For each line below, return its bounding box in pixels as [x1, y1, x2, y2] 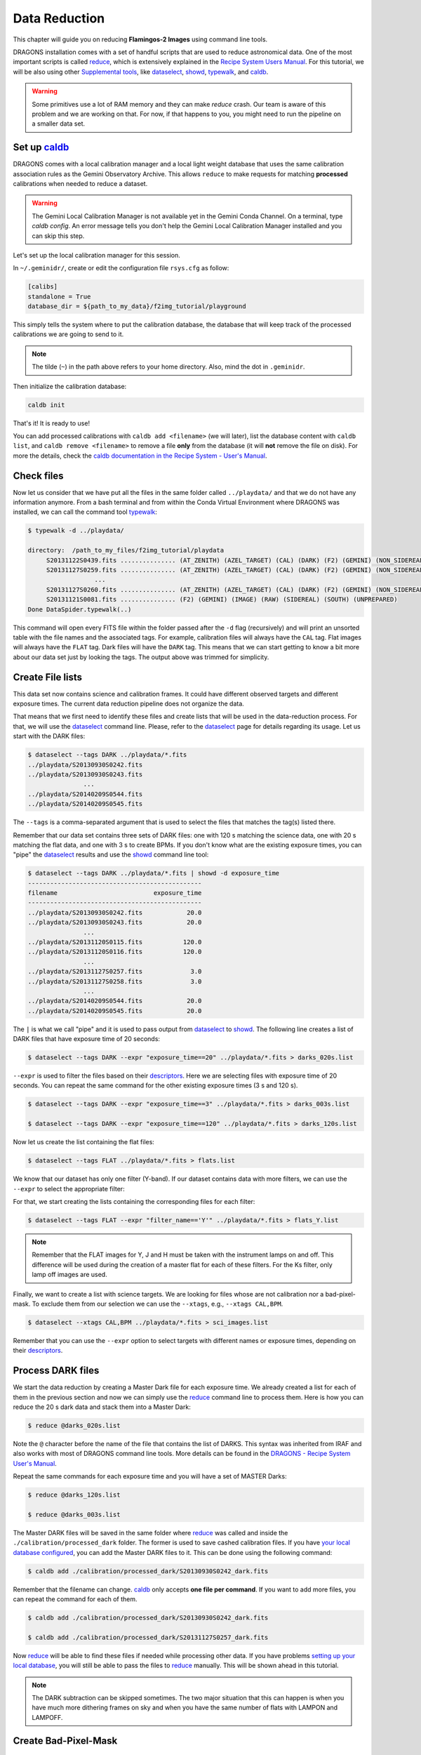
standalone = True [27, 292, 91, 300]
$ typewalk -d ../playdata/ [27, 526, 124, 535]
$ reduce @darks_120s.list [27, 1491, 121, 1499]
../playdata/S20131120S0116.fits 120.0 [27, 948, 202, 956]
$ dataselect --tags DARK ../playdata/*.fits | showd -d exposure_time [27, 869, 280, 877]
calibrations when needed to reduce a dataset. [13, 179, 148, 187]
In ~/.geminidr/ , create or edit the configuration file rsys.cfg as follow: [13, 264, 229, 272]
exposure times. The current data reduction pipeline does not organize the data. [13, 699, 245, 708]
